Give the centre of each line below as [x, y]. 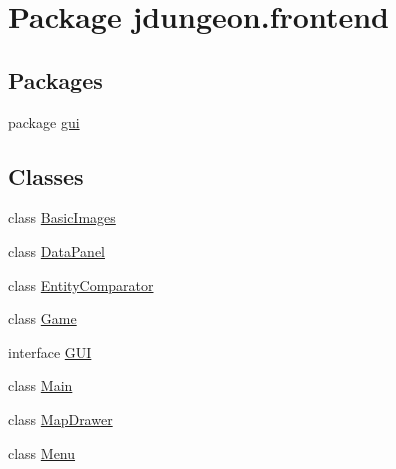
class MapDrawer [60, 418]
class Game [42, 318]
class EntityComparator [81, 284]
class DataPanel [56, 250]
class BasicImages [62, 217]
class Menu [42, 452]
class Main [40, 385]
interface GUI [50, 351]
